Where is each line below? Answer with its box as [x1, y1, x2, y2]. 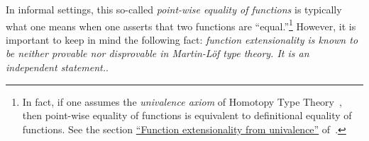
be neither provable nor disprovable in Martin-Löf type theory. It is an [6, 46, 309, 61]
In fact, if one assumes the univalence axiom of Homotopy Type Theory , [22, 94, 342, 109]
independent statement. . [6, 60, 109, 75]
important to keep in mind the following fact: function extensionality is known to [6, 32, 358, 47]
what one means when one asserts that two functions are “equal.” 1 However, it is [6, 16, 356, 33]
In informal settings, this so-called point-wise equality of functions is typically [6, 2, 342, 16]
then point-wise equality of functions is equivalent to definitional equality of [22, 108, 352, 123]
